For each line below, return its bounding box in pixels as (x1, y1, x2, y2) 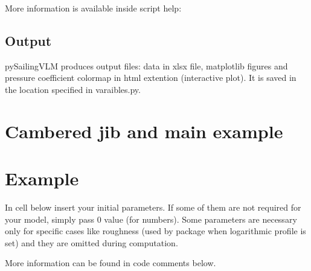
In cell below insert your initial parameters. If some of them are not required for (5, 201, 301, 214)
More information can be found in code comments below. (5, 257, 216, 269)
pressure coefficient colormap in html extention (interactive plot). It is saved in (5, 71, 297, 84)
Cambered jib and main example (5, 118, 283, 143)
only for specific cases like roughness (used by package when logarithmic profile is (5, 225, 306, 237)
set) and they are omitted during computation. (5, 236, 178, 249)
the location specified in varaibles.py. (5, 83, 141, 95)
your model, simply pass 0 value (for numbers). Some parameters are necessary (5, 212, 297, 225)
